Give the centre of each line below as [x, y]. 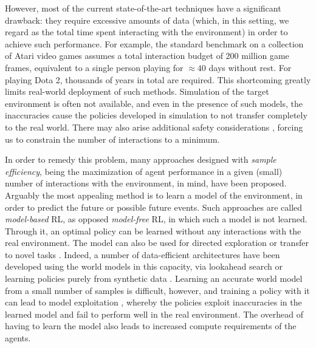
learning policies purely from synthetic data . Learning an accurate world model [154, 278]
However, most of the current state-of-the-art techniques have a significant [143, 8]
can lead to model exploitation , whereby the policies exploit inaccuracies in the [153, 302]
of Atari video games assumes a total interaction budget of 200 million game [147, 56]
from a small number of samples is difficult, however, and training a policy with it [157, 290]
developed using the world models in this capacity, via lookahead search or [144, 266]
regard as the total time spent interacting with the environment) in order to [146, 32]
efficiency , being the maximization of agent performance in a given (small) [144, 171]
